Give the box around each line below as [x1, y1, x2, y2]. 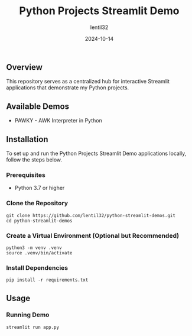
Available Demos [6, 101, 70, 111]
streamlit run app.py [6, 324, 60, 330]
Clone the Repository [6, 199, 69, 208]
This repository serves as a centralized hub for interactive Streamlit [6, 78, 170, 85]
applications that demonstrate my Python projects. [6, 84, 129, 91]
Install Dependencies [6, 263, 69, 272]
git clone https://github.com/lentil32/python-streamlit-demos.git [6, 212, 176, 218]
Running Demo [6, 311, 50, 319]
